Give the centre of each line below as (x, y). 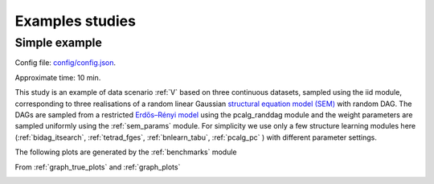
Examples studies (76, 21)
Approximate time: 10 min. (58, 77)
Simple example (58, 43)
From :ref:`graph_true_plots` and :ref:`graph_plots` (98, 167)
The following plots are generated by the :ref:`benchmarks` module (126, 152)
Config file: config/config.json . (66, 63)
